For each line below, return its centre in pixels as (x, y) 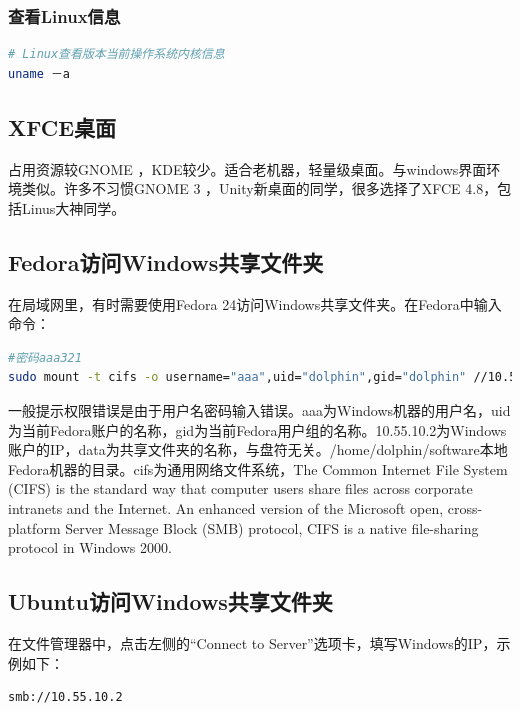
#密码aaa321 (45, 357)
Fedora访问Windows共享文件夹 (166, 261)
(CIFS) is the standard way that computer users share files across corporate (240, 488)
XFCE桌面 (62, 126)
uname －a (39, 73)
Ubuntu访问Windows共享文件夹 (170, 601)
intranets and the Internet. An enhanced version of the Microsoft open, (226, 507)
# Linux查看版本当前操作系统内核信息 (116, 54)
